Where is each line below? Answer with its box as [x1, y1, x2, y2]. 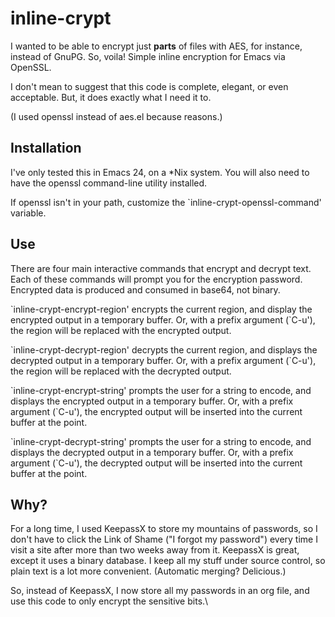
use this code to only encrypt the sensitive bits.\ [10, 595, 209, 607]
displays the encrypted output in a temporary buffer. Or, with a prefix [10, 395, 294, 407]
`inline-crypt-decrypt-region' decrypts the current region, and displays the [10, 343, 318, 356]
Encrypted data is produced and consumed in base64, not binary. [10, 283, 281, 296]
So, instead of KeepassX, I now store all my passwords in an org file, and [10, 585, 310, 597]
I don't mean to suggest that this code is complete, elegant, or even [10, 80, 289, 92]
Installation [10, 140, 82, 157]
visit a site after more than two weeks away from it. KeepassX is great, [10, 544, 300, 556]
